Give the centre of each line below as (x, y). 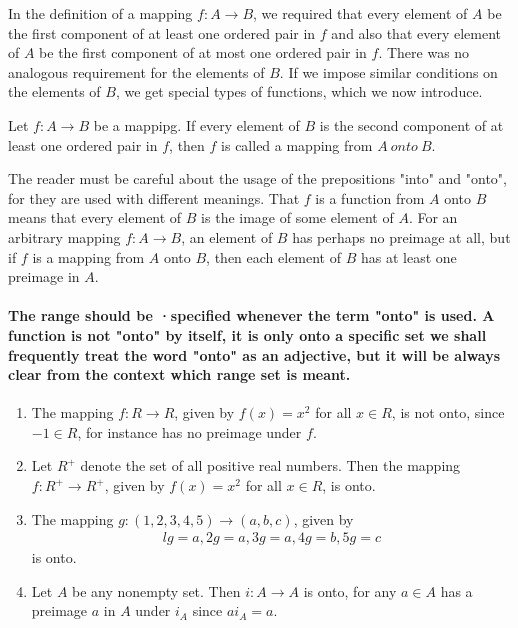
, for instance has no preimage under (189, 431)
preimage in (44, 276)
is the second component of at (411, 124)
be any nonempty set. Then (156, 590)
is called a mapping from (297, 144)
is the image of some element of (297, 217)
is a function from (370, 197)
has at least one (408, 256)
